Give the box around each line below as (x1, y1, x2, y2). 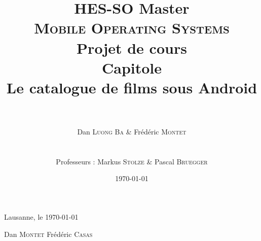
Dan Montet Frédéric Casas (4, 228, 93, 239)
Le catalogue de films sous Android (6, 77, 257, 97)
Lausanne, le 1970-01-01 (4, 212, 79, 222)
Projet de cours (77, 37, 187, 58)
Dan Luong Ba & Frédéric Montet (77, 126, 187, 137)
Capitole (101, 57, 162, 78)
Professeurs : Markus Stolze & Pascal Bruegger (56, 156, 208, 166)
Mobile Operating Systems (34, 17, 230, 38)
